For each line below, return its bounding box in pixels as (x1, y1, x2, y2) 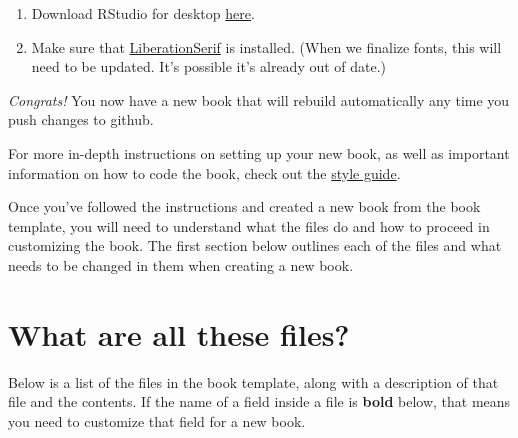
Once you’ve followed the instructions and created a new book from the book (8, 196, 481, 217)
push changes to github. (8, 109, 154, 130)
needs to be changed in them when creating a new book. (8, 254, 354, 275)
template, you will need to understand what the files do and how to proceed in (8, 215, 490, 236)
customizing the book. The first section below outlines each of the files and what (8, 235, 502, 256)
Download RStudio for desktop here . (31, 3, 255, 23)
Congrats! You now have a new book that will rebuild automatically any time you (8, 89, 510, 110)
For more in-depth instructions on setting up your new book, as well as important (8, 142, 510, 163)
